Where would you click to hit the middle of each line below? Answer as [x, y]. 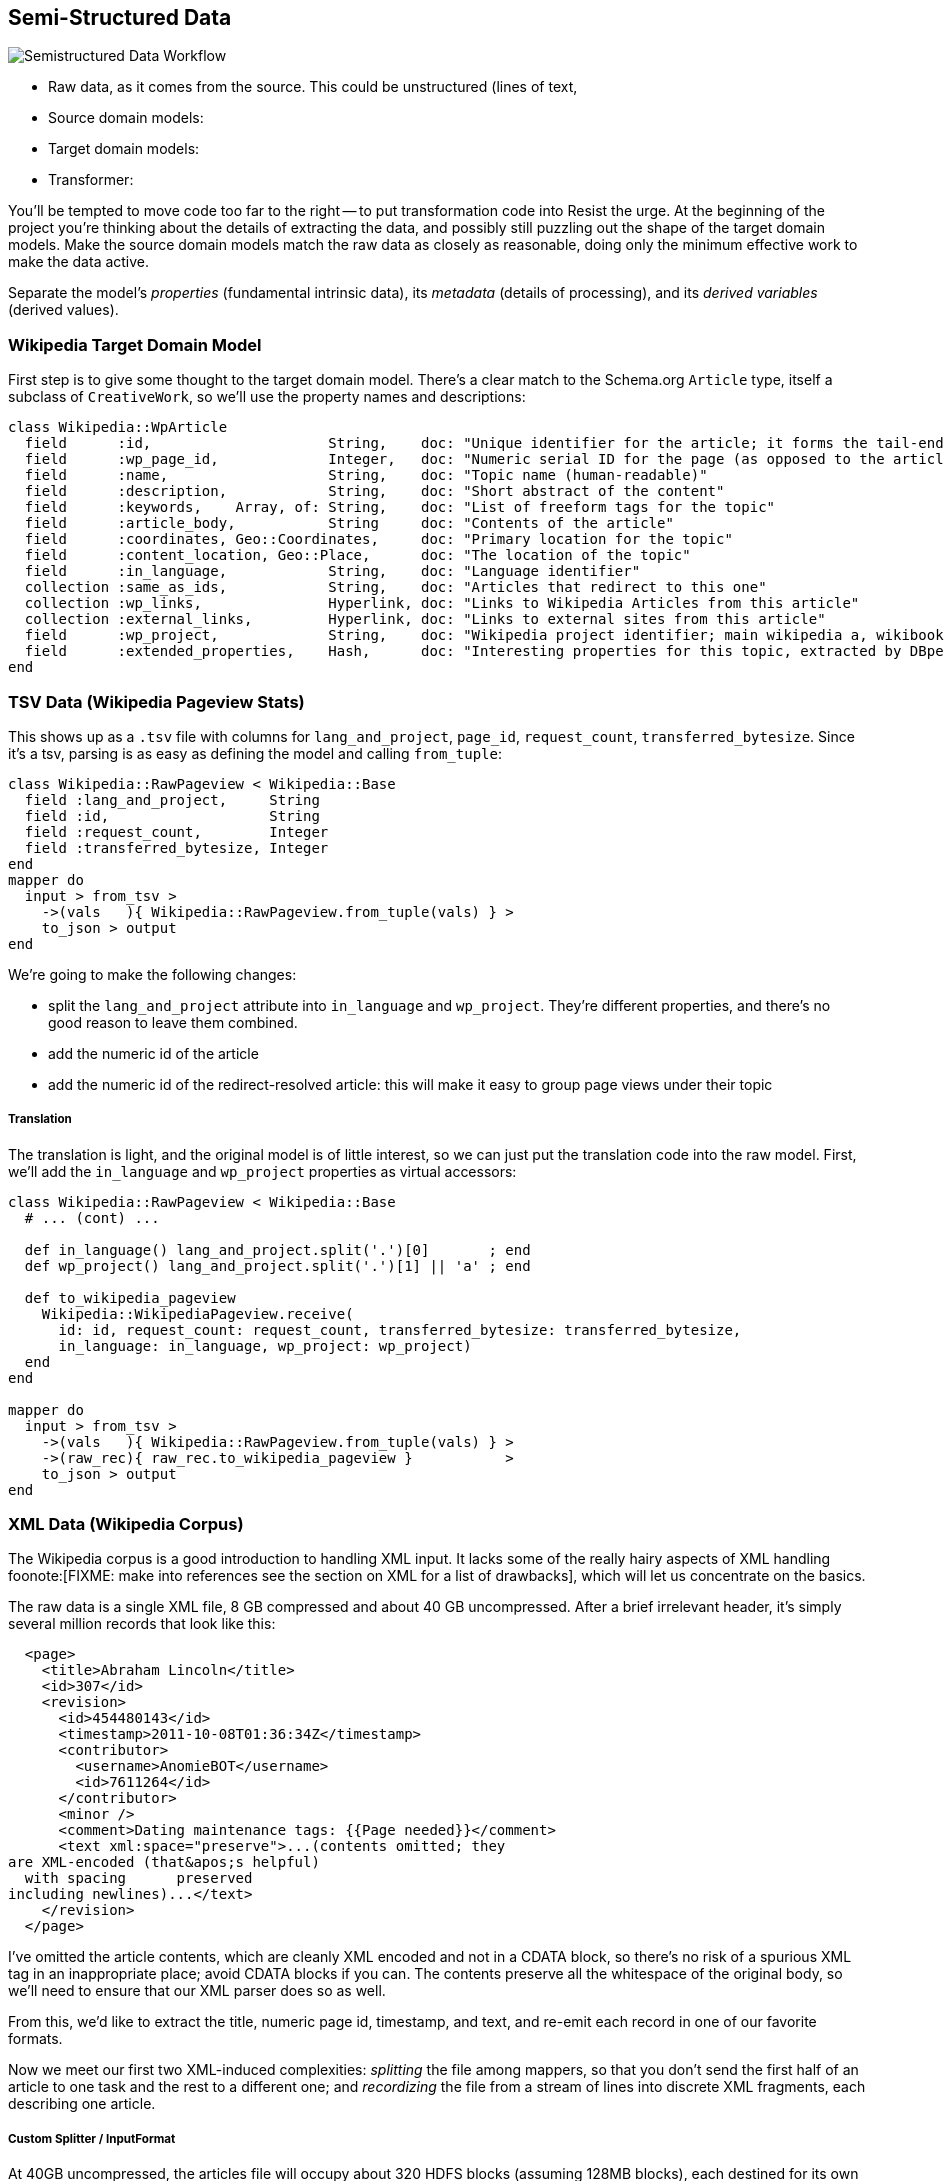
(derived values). [63, 310]
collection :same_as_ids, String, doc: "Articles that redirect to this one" [395, 587]
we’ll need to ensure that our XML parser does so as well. [197, 1991]
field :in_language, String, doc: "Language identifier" [332, 571]
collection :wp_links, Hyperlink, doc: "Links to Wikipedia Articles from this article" [442, 603]
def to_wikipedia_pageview [130, 1297]
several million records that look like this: [142, 1624]
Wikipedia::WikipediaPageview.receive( [197, 1313]
